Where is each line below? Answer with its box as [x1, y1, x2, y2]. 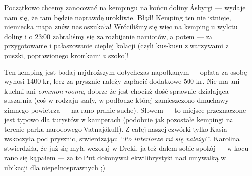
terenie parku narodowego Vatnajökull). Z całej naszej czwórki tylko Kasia [4, 124, 227, 134]
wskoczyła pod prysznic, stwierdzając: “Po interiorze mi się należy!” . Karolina [4, 133, 240, 143]
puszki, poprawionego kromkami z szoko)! [4, 50, 129, 60]
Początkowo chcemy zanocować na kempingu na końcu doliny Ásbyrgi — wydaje [4, 2, 246, 12]
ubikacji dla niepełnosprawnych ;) [4, 162, 105, 172]
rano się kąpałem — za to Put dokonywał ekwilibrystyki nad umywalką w [4, 152, 226, 162]
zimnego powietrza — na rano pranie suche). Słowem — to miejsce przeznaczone [4, 104, 246, 115]
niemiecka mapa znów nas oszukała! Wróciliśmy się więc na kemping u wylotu [4, 21, 238, 32]
